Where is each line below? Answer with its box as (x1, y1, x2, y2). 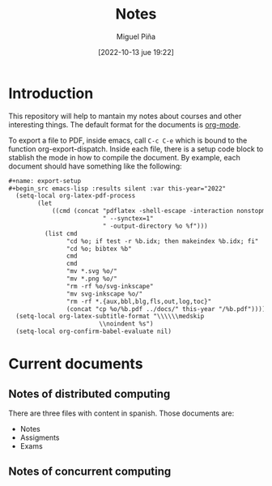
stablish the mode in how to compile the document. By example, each (8, 152, 241, 162)
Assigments (19, 433, 60, 442)
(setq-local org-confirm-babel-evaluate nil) (15, 327, 172, 336)
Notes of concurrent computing (8, 465, 172, 479)
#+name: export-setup (8, 177, 82, 185)
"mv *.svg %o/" (66, 267, 117, 275)
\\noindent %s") (98, 320, 154, 328)
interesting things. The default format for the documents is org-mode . (8, 119, 241, 130)
